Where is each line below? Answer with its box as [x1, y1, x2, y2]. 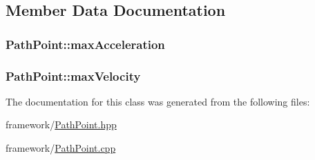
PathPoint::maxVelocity [6, 67, 141, 84]
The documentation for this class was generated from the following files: [6, 94, 310, 108]
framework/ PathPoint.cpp [6, 141, 116, 155]
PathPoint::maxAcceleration [6, 35, 165, 52]
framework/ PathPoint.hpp [6, 117, 117, 132]
